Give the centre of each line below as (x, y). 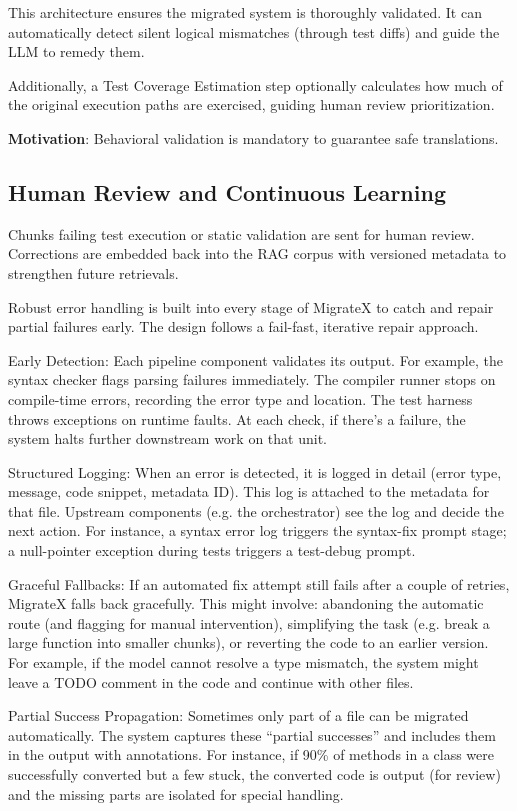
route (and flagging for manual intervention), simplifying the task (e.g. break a (249, 622)
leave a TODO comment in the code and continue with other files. (211, 681)
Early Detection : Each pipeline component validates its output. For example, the (255, 359)
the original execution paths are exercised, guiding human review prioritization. (251, 104)
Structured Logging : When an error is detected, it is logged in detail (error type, (255, 471)
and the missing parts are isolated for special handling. (176, 793)
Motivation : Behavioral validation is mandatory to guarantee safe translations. (253, 137)
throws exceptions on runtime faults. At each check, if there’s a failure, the (237, 418)
